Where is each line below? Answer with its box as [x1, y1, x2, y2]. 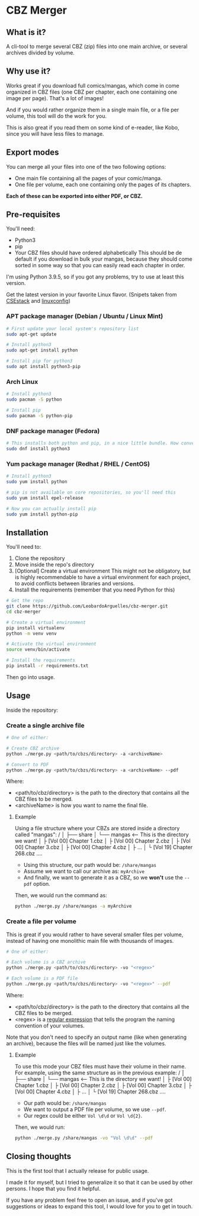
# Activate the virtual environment [6, 641, 97, 647]
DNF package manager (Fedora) [6, 427, 100, 435]
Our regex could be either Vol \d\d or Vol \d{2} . [23, 1112, 143, 1119]
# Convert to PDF [6, 761, 49, 767]
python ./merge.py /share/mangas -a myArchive [14, 903, 132, 910]
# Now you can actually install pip [6, 505, 97, 511]
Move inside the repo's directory [14, 561, 95, 568]
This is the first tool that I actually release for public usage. [6, 1167, 149, 1174]
